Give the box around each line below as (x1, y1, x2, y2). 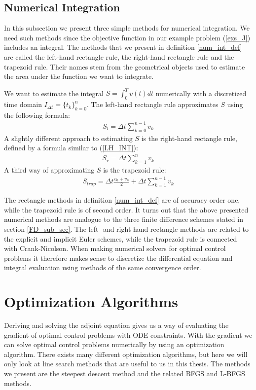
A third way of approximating (4, 165, 95, 175)
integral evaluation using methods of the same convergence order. (4, 262, 201, 273)
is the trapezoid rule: (103, 165, 166, 175)
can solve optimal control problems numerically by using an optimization (4, 339, 224, 350)
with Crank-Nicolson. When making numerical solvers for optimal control (4, 243, 226, 253)
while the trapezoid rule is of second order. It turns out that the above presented (4, 204, 249, 214)
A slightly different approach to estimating (4, 133, 133, 143)
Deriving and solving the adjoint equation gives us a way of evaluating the (4, 320, 229, 330)
